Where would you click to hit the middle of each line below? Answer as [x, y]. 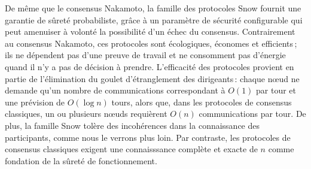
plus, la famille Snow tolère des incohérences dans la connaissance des [132, 125]
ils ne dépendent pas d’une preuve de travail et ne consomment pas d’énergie [145, 55]
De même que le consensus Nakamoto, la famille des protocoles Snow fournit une [153, 8]
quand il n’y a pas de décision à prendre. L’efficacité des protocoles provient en [150, 66]
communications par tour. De [252, 114]
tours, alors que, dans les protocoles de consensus [202, 102]
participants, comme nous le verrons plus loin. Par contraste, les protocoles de [148, 137]
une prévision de [35, 102]
